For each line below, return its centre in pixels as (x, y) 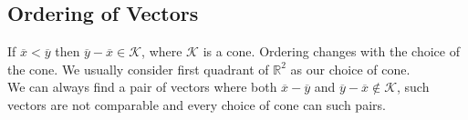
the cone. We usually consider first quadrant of (138, 69)
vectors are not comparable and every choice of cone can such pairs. (197, 104)
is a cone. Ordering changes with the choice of (332, 51)
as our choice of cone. (350, 69)
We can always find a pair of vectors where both (142, 87)
